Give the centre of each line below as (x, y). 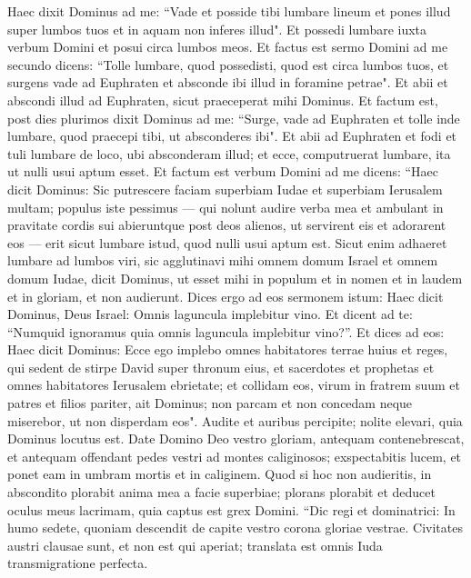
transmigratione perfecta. (78, 563)
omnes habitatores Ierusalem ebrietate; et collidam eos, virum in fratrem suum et (234, 385)
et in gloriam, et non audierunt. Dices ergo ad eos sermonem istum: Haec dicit (225, 296)
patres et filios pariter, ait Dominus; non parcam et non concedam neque (210, 403)
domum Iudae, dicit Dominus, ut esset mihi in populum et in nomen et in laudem (235, 278)
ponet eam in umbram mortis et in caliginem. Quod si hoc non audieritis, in (220, 474)
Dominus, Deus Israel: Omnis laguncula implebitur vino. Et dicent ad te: (210, 314)
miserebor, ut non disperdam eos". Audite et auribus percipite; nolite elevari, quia (235, 420)
